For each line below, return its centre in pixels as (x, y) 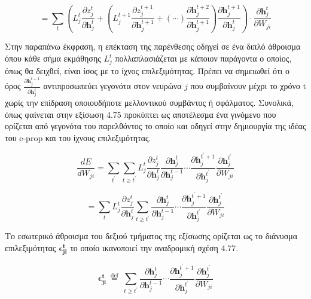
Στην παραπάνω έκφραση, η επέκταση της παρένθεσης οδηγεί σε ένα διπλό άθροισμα (153, 46)
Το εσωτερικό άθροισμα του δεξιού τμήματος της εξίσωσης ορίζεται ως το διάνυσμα (151, 236)
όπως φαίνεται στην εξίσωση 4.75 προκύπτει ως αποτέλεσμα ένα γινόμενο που (141, 114)
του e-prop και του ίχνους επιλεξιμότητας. (78, 137)
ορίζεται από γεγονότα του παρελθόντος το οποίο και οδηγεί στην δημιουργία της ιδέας (155, 126)
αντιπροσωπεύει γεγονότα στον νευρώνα (112, 86)
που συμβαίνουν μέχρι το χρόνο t (248, 86)
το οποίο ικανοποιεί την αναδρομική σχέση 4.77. (154, 248)
